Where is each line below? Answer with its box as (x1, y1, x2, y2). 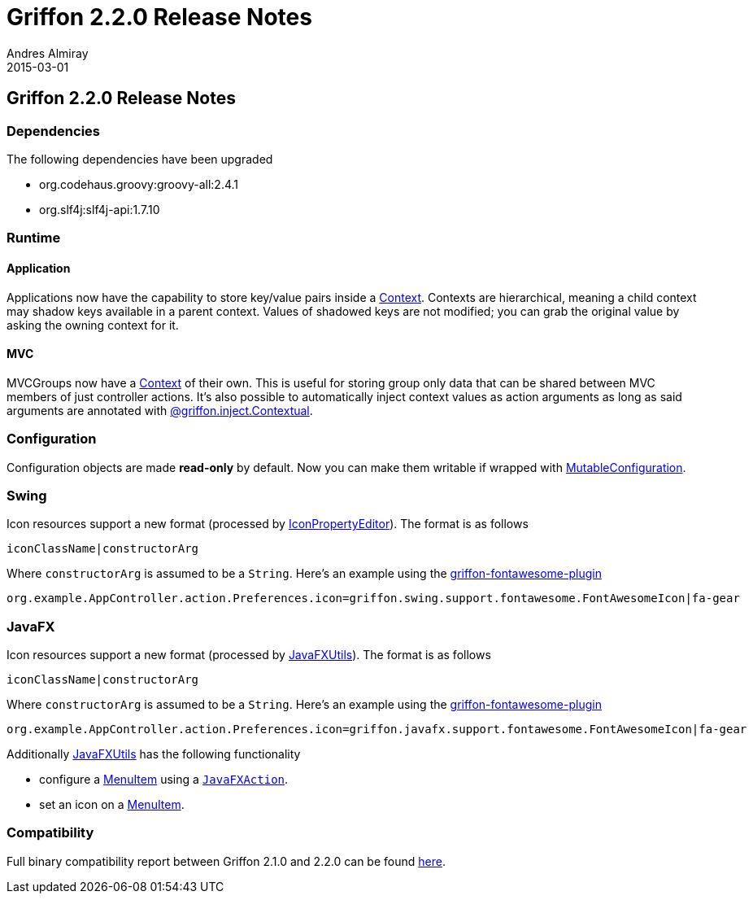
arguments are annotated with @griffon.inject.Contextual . (7, 403, 313, 417)
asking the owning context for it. (7, 317, 179, 332)
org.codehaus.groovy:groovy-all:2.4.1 (39, 177, 239, 191)
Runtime (7, 229, 61, 247)
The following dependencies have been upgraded (7, 151, 273, 166)
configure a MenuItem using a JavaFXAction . (39, 772, 289, 787)
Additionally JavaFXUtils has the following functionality (7, 747, 301, 762)
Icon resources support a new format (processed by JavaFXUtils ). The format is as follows (7, 648, 491, 662)
